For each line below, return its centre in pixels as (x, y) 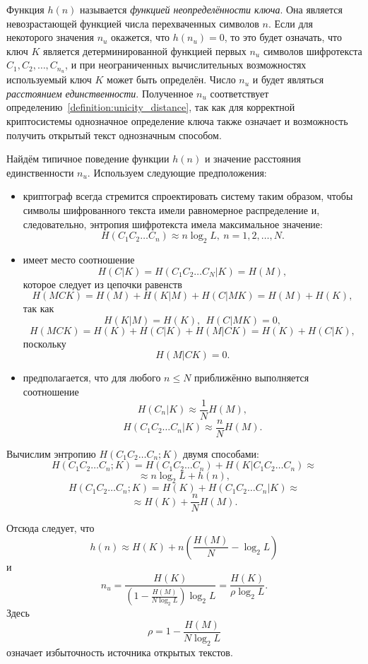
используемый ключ (49, 79)
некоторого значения (50, 37)
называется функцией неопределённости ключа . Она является (211, 9)
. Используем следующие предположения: (177, 172)
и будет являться (288, 79)
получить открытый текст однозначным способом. (114, 135)
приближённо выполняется (252, 378)
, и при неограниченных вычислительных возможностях (186, 65)
